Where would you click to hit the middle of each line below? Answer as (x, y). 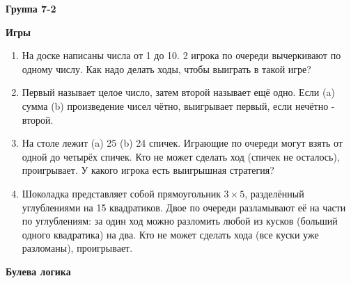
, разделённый (274, 193)
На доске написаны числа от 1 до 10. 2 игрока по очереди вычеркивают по (181, 55)
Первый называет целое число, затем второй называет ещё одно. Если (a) (178, 92)
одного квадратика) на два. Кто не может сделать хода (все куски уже (170, 234)
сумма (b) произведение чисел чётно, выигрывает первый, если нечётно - (178, 105)
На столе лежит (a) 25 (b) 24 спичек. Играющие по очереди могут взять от (182, 143)
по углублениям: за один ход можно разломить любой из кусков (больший (180, 221)
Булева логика (38, 271)
